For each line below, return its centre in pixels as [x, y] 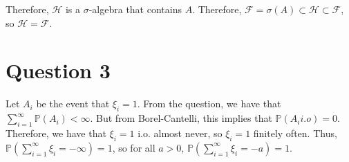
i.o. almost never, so [180, 133]
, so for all [134, 147]
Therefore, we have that [56, 133]
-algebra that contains [135, 9]
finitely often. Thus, [295, 133]
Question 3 [58, 70]
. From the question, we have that [209, 103]
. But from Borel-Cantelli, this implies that [181, 118]
